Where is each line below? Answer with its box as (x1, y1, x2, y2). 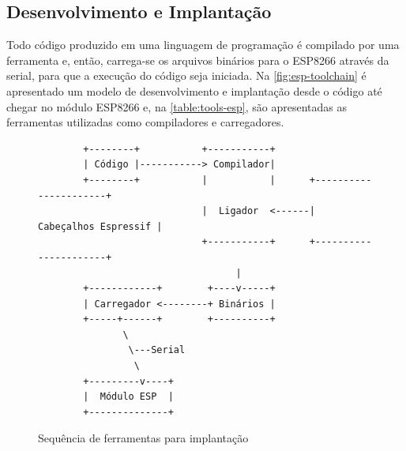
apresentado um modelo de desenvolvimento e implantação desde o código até (6, 82, 382, 99)
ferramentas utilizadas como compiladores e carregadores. (6, 114, 284, 130)
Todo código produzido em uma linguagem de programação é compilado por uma (6, 36, 400, 53)
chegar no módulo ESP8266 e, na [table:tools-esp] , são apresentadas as (6, 98, 348, 115)
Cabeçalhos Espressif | (38, 220, 163, 232)
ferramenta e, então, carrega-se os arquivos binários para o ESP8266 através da (6, 51, 389, 68)
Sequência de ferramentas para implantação (38, 430, 249, 446)
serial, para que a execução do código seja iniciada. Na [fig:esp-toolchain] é (6, 67, 367, 84)
